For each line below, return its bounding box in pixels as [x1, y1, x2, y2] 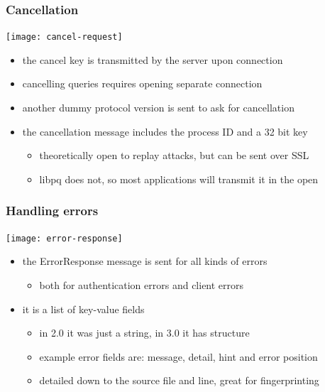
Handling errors [6, 202, 99, 219]
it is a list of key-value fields [22, 301, 145, 316]
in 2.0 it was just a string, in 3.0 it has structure [39, 325, 250, 340]
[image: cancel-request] [6, 32, 123, 43]
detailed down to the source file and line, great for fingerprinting [39, 373, 319, 388]
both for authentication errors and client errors [39, 277, 244, 292]
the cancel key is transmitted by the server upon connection [22, 52, 283, 67]
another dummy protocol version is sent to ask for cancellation [22, 100, 294, 115]
